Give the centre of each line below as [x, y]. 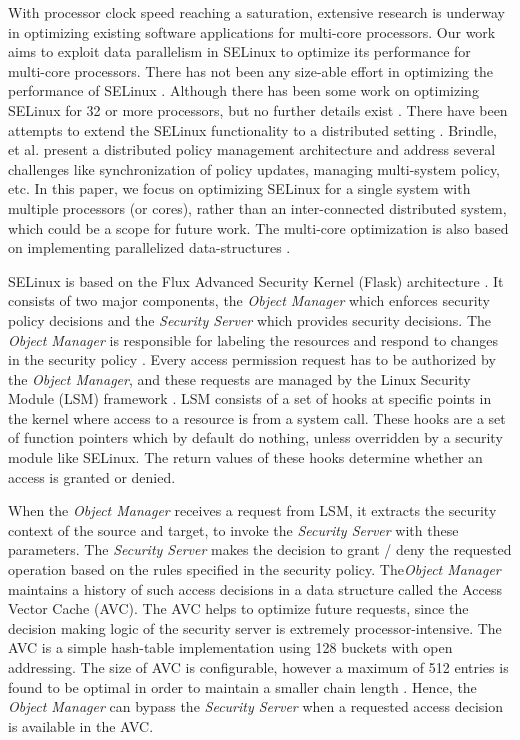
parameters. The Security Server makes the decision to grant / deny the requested [260, 549]
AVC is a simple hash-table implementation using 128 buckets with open [230, 647]
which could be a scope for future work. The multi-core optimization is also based [258, 227]
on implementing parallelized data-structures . [149, 247]
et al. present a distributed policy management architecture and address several [252, 149]
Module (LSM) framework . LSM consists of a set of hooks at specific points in [250, 398]
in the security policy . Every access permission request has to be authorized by [252, 359]
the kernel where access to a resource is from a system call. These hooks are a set [257, 417]
